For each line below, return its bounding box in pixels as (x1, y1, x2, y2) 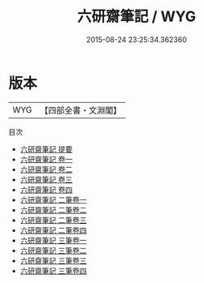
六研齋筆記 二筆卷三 (20, 215, 87, 225)
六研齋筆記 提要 (20, 144, 73, 154)
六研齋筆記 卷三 (20, 174, 73, 184)
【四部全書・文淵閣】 (40, 105, 122, 116)
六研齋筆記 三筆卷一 (20, 235, 87, 245)
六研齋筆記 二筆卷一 (20, 195, 87, 204)
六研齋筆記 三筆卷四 (20, 265, 87, 276)
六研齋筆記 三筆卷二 (20, 245, 87, 255)
